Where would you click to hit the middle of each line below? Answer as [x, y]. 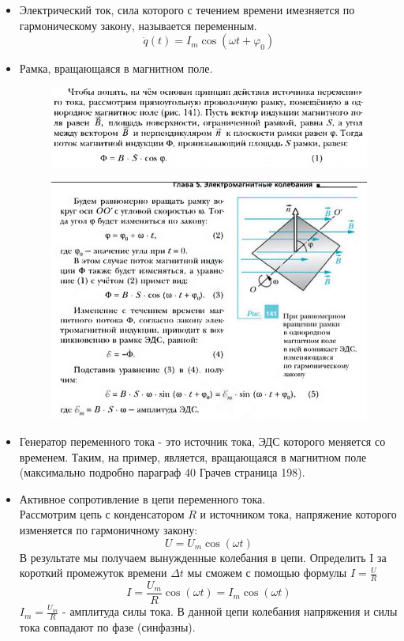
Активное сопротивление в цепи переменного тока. [142, 498]
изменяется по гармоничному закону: [108, 530]
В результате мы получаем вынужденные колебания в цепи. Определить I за [203, 557]
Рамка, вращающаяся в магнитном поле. [116, 68]
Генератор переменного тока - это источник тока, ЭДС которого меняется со [202, 441]
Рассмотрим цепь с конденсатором [102, 514]
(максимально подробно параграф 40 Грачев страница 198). [162, 472]
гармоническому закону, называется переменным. [138, 25]
